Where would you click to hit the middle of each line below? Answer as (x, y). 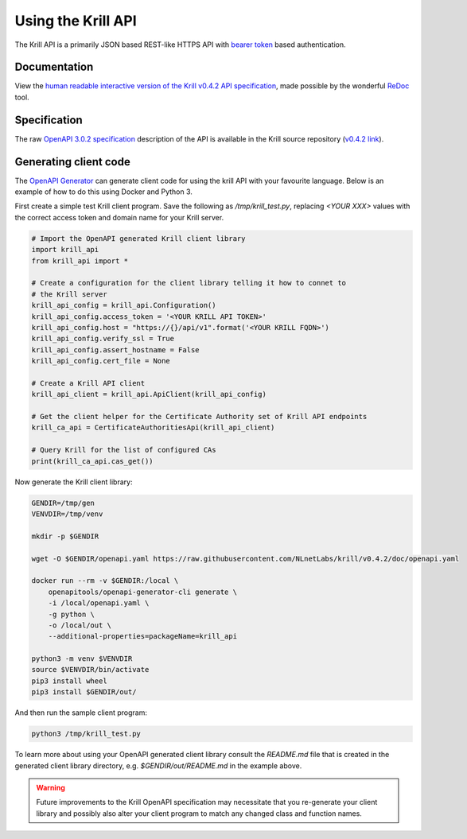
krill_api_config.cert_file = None (101, 361)
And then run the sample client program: (81, 713)
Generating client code (72, 162)
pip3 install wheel (69, 681)
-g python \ (72, 614)
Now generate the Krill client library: (74, 482)
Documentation (54, 67)
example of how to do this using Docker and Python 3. (103, 192)
